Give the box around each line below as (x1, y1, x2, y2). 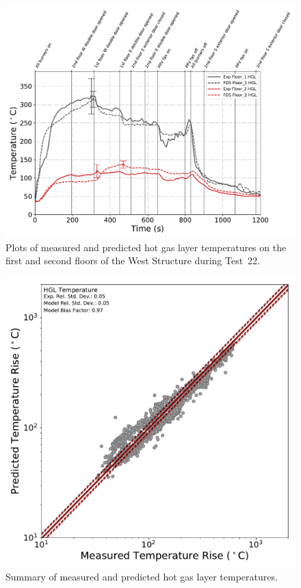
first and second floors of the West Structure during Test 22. (5, 253, 260, 268)
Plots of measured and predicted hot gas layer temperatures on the (5, 240, 287, 254)
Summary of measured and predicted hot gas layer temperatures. (5, 570, 278, 584)
